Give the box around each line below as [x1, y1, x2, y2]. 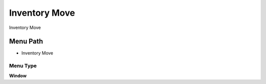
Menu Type [9, 62, 37, 69]
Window [9, 73, 27, 79]
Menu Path [9, 37, 43, 46]
